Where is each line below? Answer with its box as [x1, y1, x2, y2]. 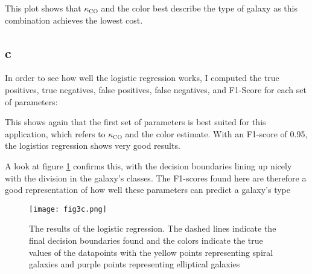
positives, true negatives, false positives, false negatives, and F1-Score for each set [5, 83, 307, 96]
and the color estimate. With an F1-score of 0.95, [125, 127, 308, 140]
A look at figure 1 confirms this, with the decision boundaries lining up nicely [5, 159, 292, 172]
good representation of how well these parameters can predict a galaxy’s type [5, 183, 290, 196]
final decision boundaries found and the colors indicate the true [29, 233, 263, 246]
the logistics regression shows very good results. [5, 139, 180, 152]
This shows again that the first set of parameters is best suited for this [5, 116, 266, 128]
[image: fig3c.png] [29, 204, 107, 214]
